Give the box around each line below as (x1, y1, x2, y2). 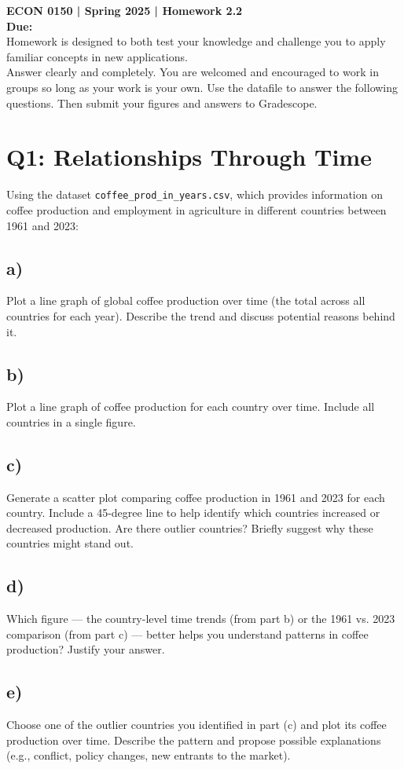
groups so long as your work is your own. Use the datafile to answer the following (6, 79, 398, 95)
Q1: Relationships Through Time (6, 141, 372, 173)
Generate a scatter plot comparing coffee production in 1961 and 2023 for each (6, 489, 385, 505)
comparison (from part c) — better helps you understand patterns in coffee (6, 625, 369, 642)
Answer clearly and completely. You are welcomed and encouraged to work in (6, 64, 379, 80)
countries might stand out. (6, 535, 134, 551)
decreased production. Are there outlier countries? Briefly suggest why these (6, 519, 373, 536)
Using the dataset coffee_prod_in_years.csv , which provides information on (6, 186, 383, 203)
